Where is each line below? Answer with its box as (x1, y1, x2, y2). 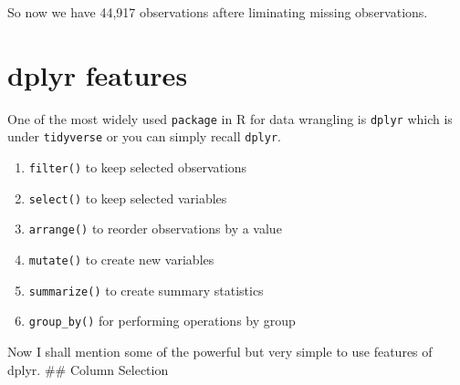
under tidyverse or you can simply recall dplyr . (7, 127, 281, 146)
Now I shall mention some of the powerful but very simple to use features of (7, 341, 433, 360)
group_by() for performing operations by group (28, 311, 296, 330)
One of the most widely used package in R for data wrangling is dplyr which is (7, 109, 453, 128)
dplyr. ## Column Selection (7, 359, 169, 379)
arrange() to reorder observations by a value (28, 219, 282, 238)
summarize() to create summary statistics (28, 280, 264, 299)
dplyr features (7, 56, 188, 93)
